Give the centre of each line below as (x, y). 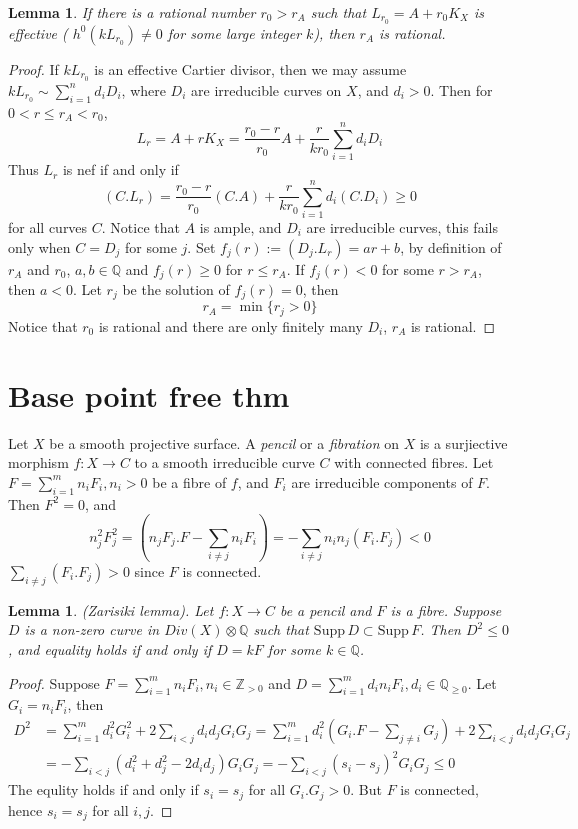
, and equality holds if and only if (110, 648)
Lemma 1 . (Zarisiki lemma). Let (111, 609)
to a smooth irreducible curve (224, 462)
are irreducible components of (382, 481)
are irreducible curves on (266, 89)
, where (143, 89)
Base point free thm (149, 394)
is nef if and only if (120, 169)
